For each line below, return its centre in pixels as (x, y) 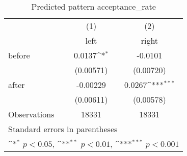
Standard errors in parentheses (63, 129)
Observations (31, 114)
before (19, 55)
